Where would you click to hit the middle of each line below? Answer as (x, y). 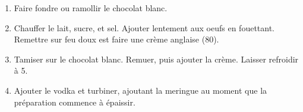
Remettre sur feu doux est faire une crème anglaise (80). (116, 39)
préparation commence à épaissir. (75, 102)
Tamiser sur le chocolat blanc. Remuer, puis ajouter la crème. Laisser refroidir (156, 59)
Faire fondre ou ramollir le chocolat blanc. (91, 8)
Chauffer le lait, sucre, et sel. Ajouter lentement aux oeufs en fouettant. (144, 27)
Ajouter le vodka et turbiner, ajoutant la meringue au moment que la (141, 90)
